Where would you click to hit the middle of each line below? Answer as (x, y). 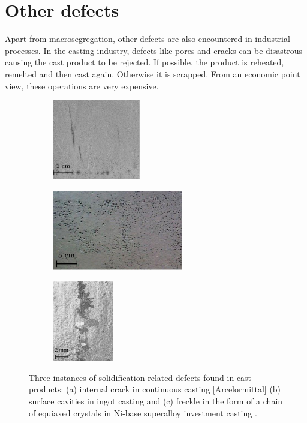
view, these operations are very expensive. (82, 85)
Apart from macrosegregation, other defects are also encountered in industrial (148, 39)
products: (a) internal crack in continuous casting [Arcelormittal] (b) (155, 389)
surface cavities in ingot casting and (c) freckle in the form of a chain (156, 400)
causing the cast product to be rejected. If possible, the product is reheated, (145, 62)
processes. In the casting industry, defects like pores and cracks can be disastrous (154, 50)
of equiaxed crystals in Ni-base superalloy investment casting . (143, 412)
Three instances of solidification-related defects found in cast (140, 377)
